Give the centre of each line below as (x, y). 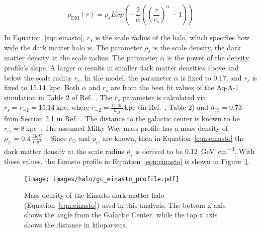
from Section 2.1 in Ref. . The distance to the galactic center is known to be (122, 118)
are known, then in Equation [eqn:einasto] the (173, 138)
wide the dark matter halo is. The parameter (73, 47)
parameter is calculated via (164, 97)
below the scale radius (38, 77)
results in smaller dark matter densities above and (162, 67)
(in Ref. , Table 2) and (173, 107)
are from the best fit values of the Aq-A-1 (175, 87)
